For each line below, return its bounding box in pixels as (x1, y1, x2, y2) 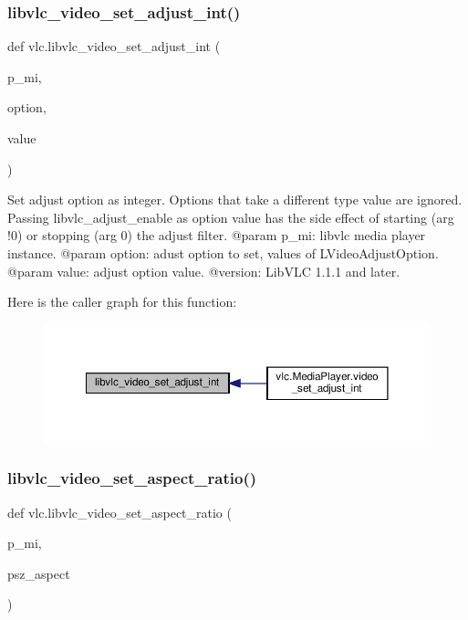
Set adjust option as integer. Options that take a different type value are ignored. (7, 190, 463, 209)
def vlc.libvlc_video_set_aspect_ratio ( (7, 502, 232, 521)
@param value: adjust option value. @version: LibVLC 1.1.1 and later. (7, 261, 400, 280)
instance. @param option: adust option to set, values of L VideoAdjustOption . (7, 243, 439, 262)
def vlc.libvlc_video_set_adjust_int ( (7, 37, 221, 56)
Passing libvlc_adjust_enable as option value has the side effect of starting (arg (7, 207, 454, 226)
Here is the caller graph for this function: (7, 292, 237, 311)
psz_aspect (7, 563, 70, 583)
